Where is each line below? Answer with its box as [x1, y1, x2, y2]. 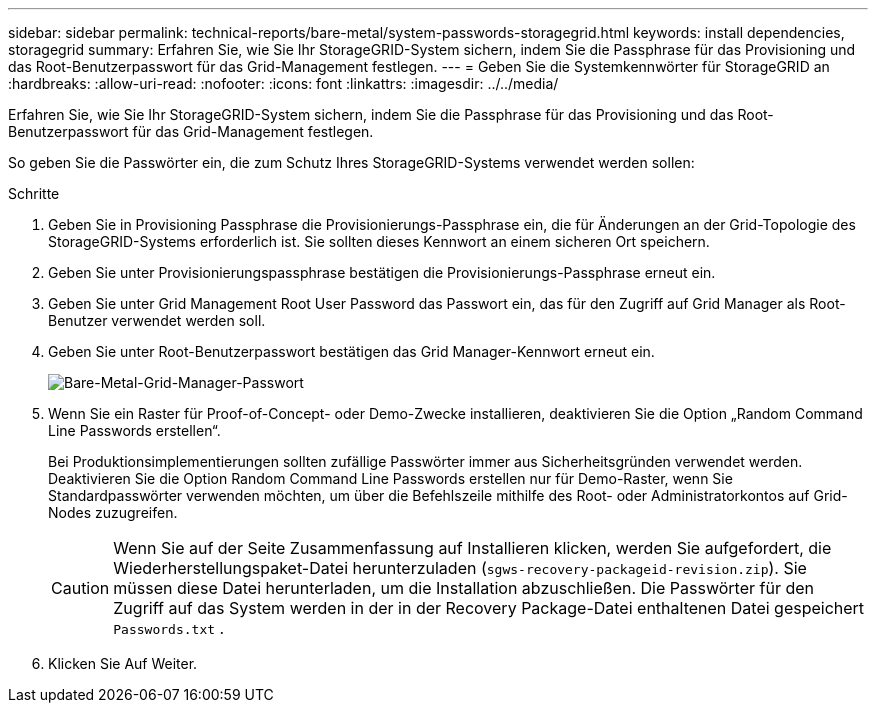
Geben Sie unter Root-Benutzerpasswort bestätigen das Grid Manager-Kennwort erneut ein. [48, 343, 655, 360]
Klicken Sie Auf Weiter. [48, 655, 198, 672]
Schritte [8, 185, 60, 202]
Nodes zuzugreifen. [48, 504, 178, 521]
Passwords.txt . [113, 618, 225, 638]
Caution [51, 578, 110, 598]
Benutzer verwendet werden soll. [48, 312, 266, 329]
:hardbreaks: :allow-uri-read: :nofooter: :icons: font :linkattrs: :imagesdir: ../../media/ [8, 75, 559, 92]
